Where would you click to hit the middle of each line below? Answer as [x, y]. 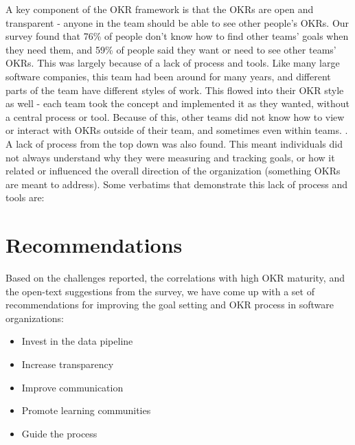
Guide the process [59, 433]
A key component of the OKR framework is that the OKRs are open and [160, 9]
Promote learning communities [86, 410]
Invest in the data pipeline [77, 341]
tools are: [25, 197]
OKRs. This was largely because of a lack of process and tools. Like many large [173, 63]
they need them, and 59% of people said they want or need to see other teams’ [171, 49]
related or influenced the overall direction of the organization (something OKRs [173, 171]
